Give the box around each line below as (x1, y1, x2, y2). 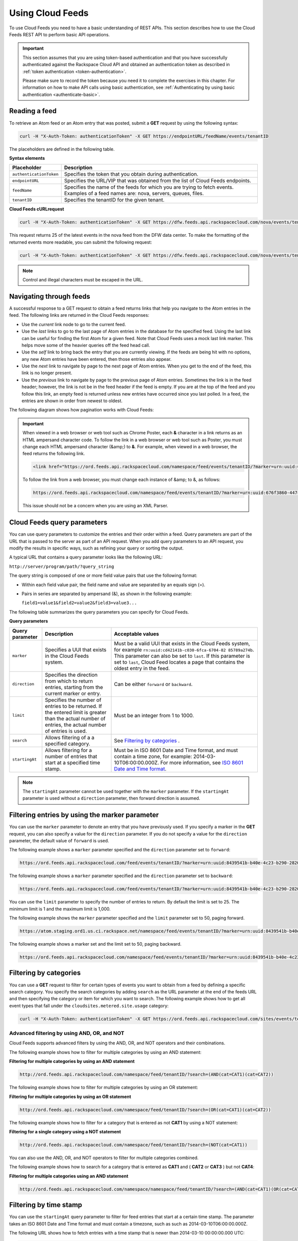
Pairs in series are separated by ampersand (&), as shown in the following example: (21, 591, 192, 597)
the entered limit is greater (45, 709, 107, 716)
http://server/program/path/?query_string (9, 563, 114, 569)
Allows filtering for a (45, 747, 92, 754)
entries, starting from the (45, 684, 103, 690)
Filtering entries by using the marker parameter (9, 811, 159, 819)
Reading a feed (9, 107, 57, 115)
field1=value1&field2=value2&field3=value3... (21, 600, 137, 606)
